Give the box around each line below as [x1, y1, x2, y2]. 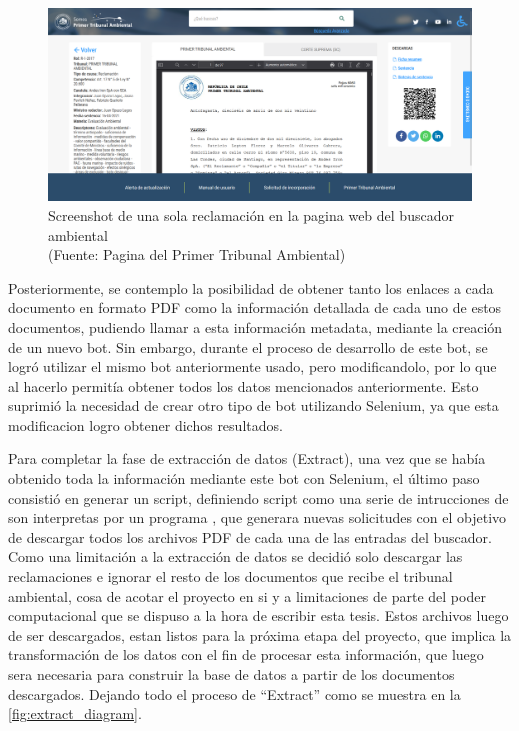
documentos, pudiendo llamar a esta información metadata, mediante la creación [8, 316, 503, 337]
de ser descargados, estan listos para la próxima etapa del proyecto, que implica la [8, 624, 512, 645]
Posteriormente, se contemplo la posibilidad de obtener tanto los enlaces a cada [8, 277, 494, 298]
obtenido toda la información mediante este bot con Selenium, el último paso [8, 468, 480, 489]
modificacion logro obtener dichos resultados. [8, 414, 283, 435]
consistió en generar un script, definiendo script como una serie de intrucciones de [8, 487, 509, 508]
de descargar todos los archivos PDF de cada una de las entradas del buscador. [8, 526, 492, 547]
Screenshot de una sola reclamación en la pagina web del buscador [48, 204, 454, 225]
